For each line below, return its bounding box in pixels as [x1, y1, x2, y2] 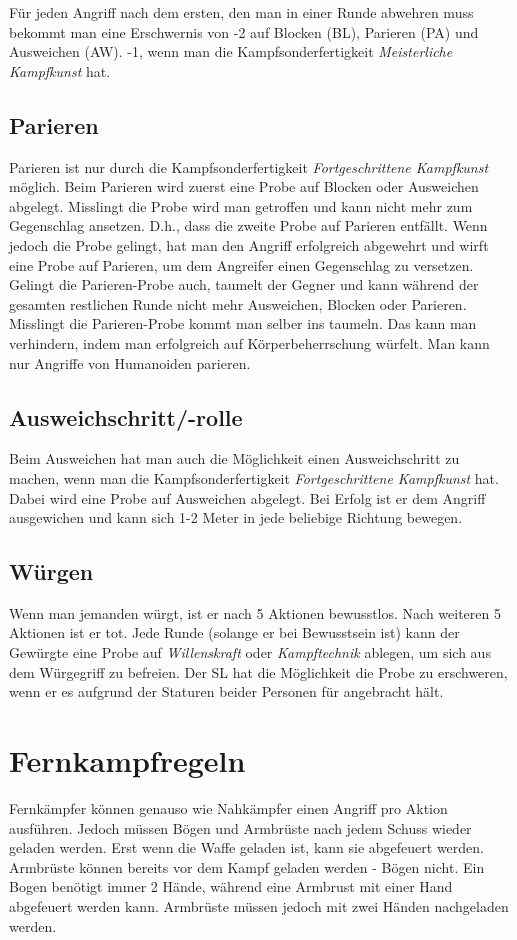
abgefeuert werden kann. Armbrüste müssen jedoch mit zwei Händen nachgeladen [9, 895, 509, 916]
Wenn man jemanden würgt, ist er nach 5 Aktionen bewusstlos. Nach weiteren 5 [9, 602, 501, 623]
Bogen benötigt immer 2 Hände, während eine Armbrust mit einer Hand [9, 876, 453, 897]
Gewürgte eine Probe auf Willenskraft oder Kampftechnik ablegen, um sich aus [9, 642, 491, 663]
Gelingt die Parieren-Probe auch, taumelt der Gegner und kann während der [9, 274, 479, 295]
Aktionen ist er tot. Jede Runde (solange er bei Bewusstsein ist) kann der [9, 622, 460, 643]
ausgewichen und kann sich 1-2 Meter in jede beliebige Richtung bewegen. [9, 507, 463, 528]
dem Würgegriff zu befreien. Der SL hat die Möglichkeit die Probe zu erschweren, [9, 661, 508, 682]
